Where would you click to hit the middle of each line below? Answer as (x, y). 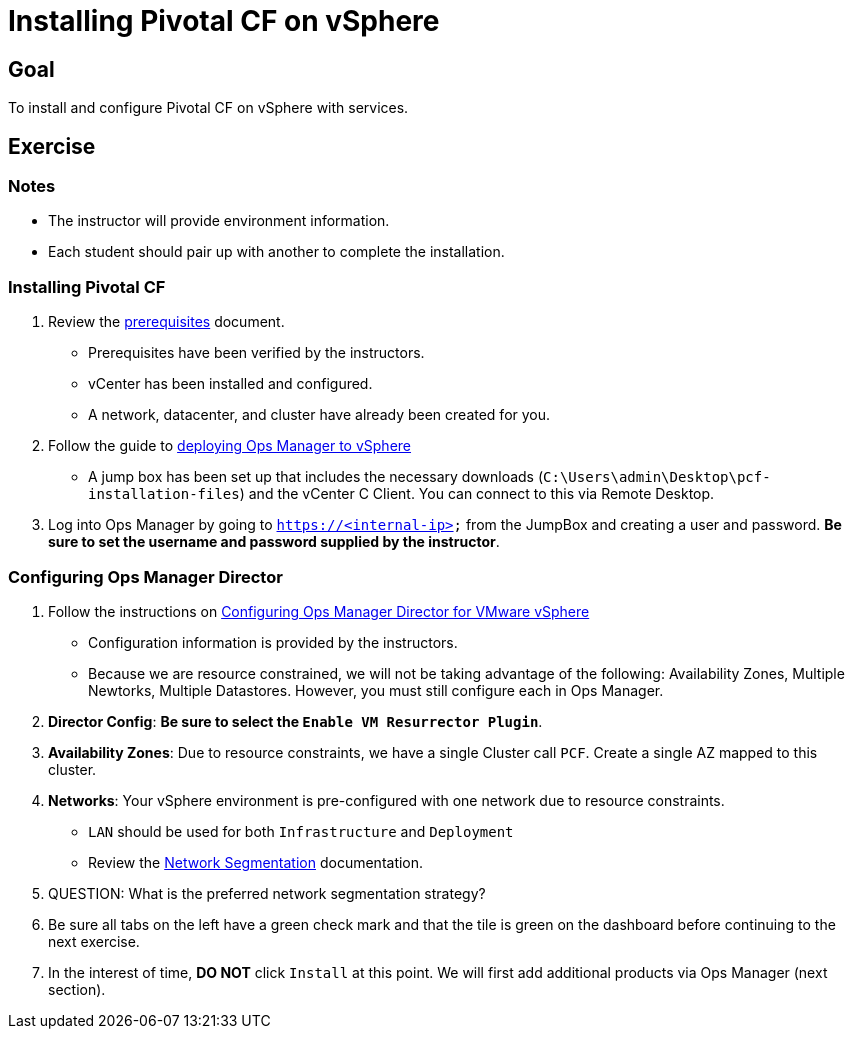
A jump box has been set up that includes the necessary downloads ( (316, 477)
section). (77, 989)
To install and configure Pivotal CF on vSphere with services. (208, 108)
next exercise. (94, 941)
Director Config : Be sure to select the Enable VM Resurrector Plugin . (295, 721)
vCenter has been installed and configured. (230, 384)
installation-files (164, 494)
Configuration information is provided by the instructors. (273, 642)
